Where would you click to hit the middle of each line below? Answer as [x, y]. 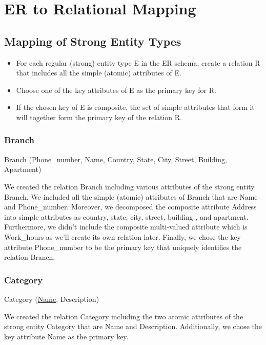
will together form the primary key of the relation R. [99, 117]
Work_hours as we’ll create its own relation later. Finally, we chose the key [122, 236]
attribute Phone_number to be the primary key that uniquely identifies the [123, 247]
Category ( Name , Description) [52, 299]
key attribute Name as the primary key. [66, 336]
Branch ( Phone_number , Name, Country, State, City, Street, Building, [116, 159]
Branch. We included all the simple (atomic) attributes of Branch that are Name [131, 196]
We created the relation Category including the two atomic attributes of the [124, 316]
